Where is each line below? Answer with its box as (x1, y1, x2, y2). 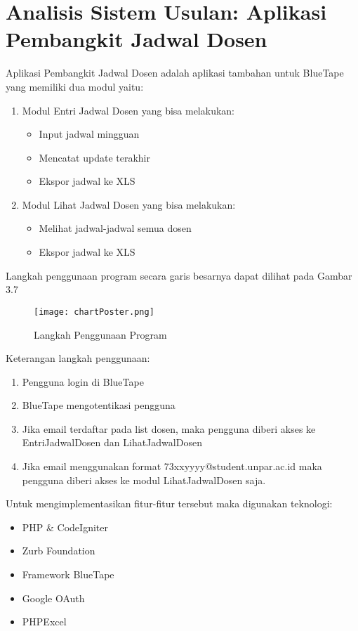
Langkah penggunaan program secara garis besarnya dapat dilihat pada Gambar (6, 268, 352, 282)
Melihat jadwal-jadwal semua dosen (39, 221, 192, 235)
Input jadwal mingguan (39, 126, 140, 141)
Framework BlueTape (22, 567, 114, 582)
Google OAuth (22, 590, 85, 605)
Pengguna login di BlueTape (22, 374, 144, 389)
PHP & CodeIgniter (22, 519, 108, 534)
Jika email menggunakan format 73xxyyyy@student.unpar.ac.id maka (22, 459, 322, 474)
